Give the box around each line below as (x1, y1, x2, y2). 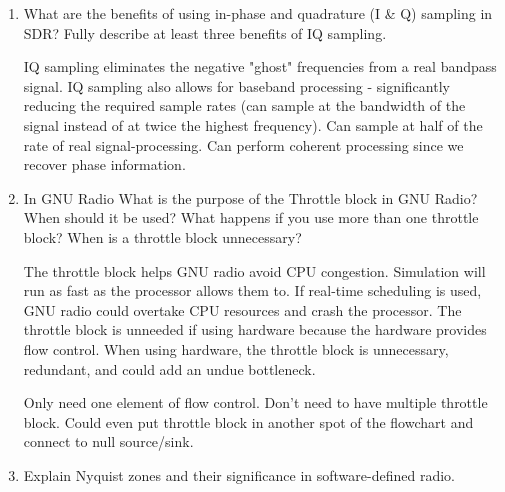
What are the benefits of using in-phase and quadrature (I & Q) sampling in (23, 3, 493, 23)
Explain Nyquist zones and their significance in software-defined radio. (23, 464, 455, 485)
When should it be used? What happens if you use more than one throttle (23, 207, 479, 228)
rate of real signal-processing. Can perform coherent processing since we (23, 134, 464, 155)
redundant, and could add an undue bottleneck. (23, 358, 316, 379)
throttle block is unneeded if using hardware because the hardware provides (23, 319, 487, 340)
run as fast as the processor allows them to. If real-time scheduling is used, (23, 280, 482, 301)
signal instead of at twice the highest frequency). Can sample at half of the (23, 114, 483, 135)
